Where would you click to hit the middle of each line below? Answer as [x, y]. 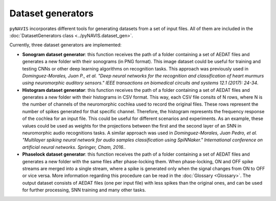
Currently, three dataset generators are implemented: [66, 45]
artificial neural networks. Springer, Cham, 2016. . [74, 147]
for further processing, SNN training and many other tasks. [84, 190]
